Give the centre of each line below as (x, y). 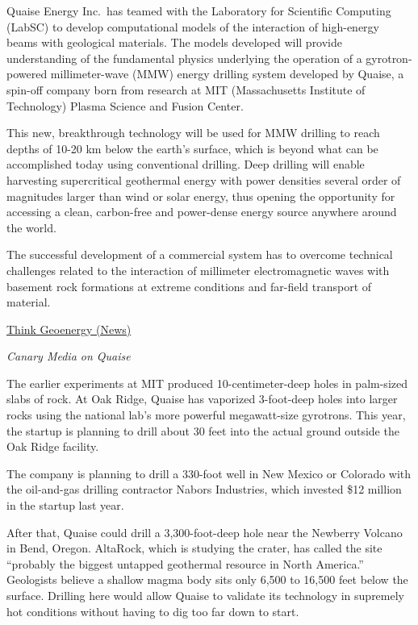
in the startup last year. (65, 505)
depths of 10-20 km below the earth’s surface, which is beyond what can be (192, 148)
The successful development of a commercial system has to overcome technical (200, 254)
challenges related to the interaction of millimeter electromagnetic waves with (198, 270)
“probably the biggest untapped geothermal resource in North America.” (185, 563)
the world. (31, 227)
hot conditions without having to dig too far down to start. (153, 611)
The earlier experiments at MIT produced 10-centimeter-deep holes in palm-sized (207, 383)
